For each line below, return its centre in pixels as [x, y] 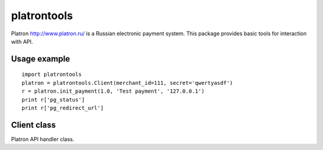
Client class [33, 125]
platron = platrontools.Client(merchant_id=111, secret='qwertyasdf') [127, 83]
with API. [22, 41]
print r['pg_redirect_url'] [63, 108]
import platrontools [52, 74]
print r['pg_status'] [53, 100]
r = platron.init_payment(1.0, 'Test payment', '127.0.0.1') [113, 91]
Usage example [41, 59]
